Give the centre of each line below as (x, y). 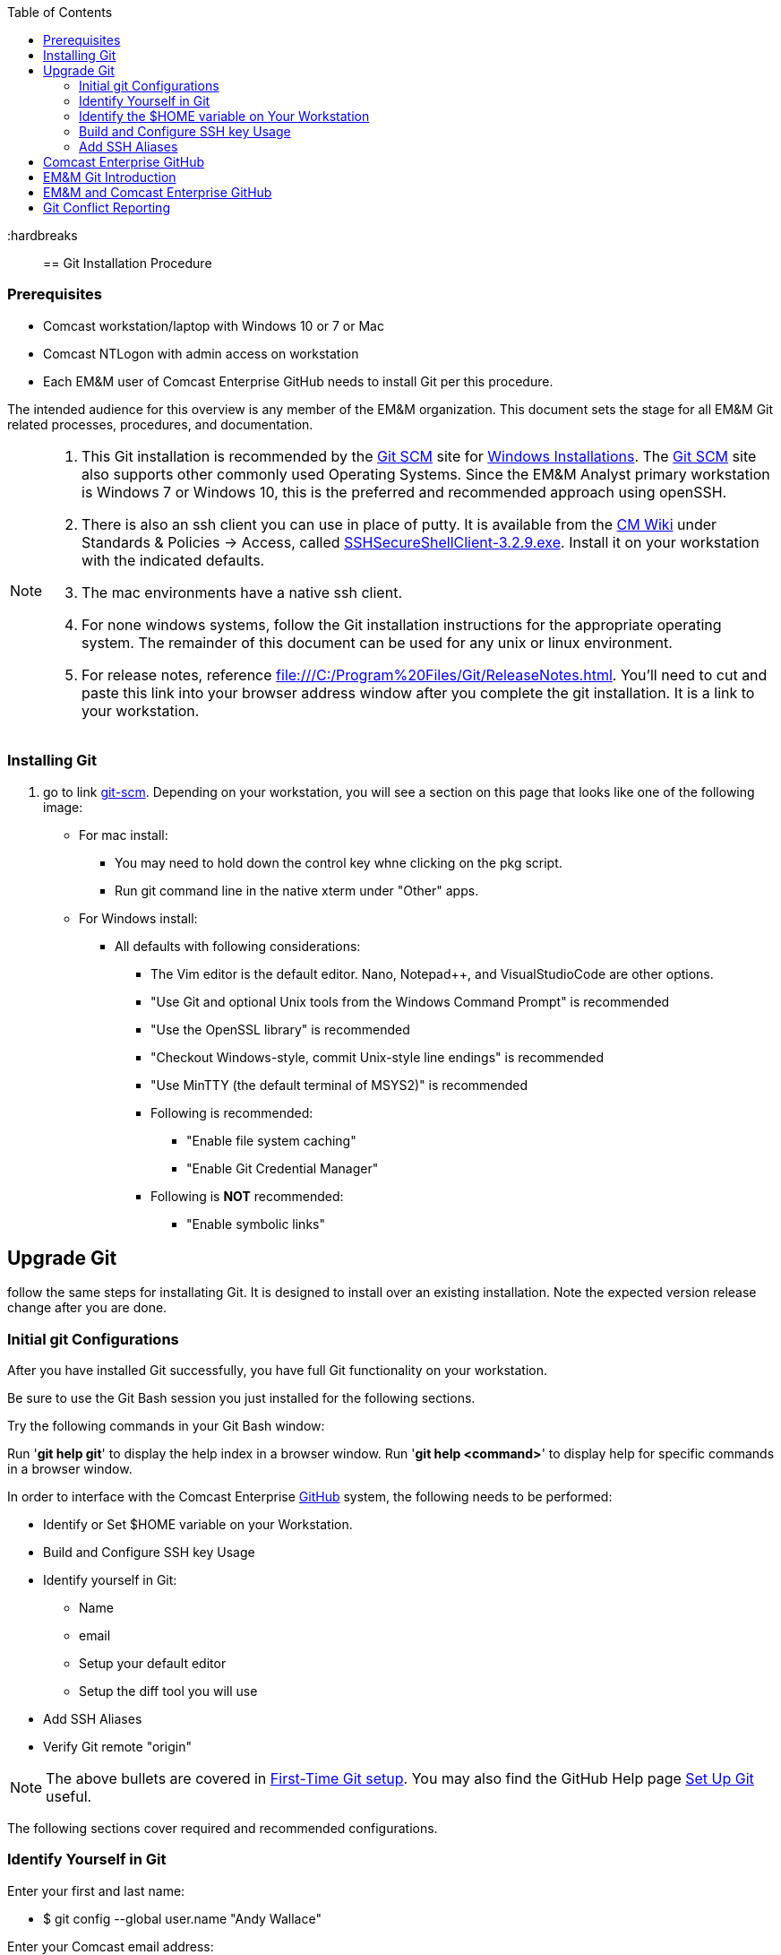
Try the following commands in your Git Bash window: (166, 1426)
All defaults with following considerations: (238, 946)
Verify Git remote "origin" (117, 1747)
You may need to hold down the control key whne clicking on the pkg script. (339, 862)
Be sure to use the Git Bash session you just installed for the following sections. (241, 1398)
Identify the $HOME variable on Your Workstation (224, 116)
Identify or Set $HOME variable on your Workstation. (198, 1525)
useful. (69, 1797)
